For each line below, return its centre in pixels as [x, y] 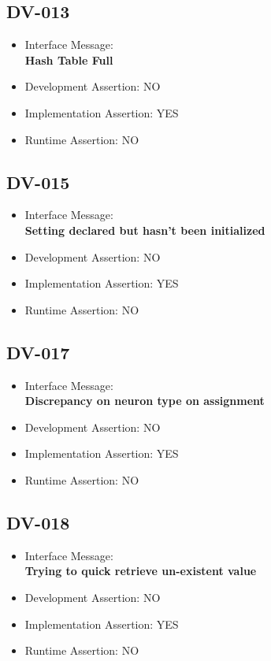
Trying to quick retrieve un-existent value [141, 571]
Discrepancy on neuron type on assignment [145, 401]
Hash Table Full [69, 59]
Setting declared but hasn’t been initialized [145, 230]
